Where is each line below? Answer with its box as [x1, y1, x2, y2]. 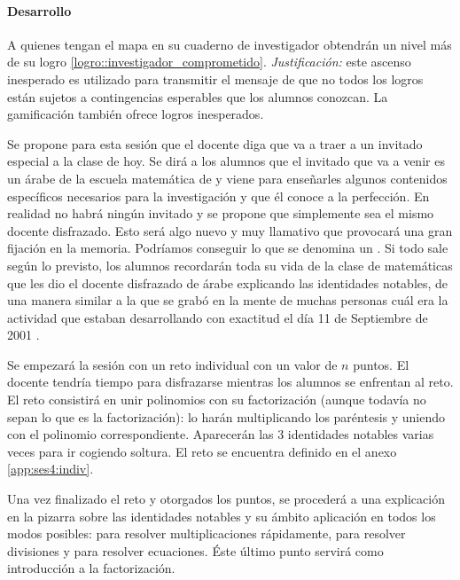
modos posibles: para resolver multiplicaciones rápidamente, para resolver [7, 524, 406, 543]
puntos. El [353, 355, 409, 373]
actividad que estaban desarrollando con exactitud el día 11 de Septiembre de [7, 308, 428, 326]
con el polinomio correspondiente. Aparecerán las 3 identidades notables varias [7, 425, 434, 443]
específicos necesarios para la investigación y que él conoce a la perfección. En [7, 186, 430, 205]
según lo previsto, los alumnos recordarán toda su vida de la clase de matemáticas [7, 255, 453, 274]
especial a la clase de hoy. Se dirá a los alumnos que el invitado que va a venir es [7, 152, 445, 170]
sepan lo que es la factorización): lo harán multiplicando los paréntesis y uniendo [7, 407, 446, 426]
